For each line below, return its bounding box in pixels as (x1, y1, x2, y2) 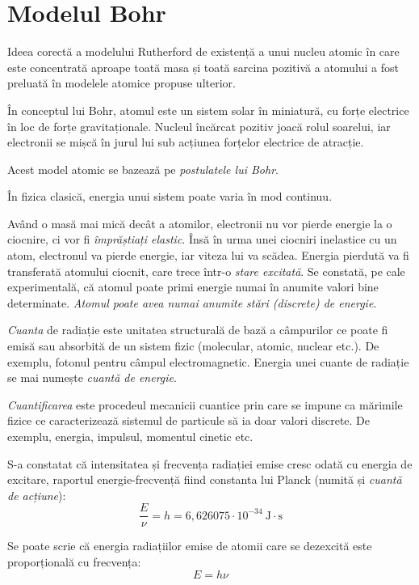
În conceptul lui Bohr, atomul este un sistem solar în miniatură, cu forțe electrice (7, 101, 409, 118)
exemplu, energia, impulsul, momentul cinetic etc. (7, 428, 253, 444)
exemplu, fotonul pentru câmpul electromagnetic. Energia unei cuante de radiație (7, 353, 409, 370)
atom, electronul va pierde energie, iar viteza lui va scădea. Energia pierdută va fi (7, 247, 409, 264)
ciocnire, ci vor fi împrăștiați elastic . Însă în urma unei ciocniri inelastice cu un (7, 231, 397, 248)
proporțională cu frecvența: (7, 553, 141, 570)
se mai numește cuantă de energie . (7, 369, 177, 386)
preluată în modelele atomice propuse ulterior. (7, 74, 236, 91)
